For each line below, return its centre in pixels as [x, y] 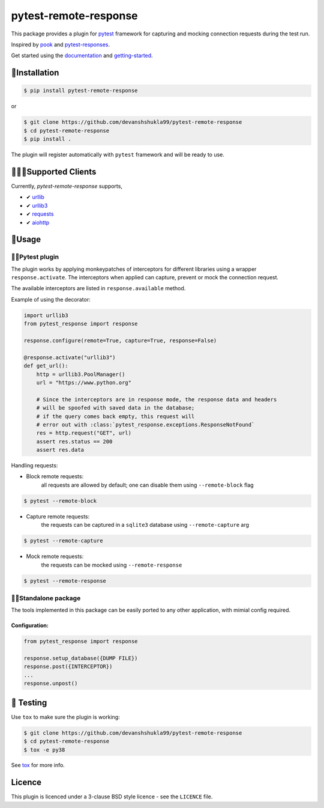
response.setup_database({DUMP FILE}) [81, 658]
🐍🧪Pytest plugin [35, 257]
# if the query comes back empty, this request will [115, 416]
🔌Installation [35, 73]
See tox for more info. [38, 765]
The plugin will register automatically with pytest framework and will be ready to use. [118, 155]
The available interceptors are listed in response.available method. [98, 288]
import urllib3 [46, 315]
